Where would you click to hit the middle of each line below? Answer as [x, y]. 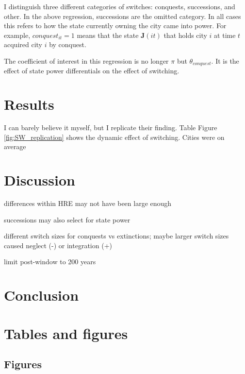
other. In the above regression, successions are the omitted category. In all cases [122, 16]
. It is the [225, 60]
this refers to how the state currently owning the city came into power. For [115, 25]
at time [225, 35]
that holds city [185, 35]
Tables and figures [66, 333]
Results [29, 104]
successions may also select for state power [67, 219]
